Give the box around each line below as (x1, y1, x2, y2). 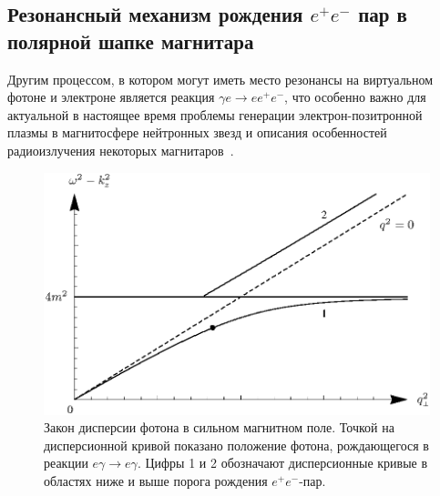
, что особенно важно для (284, 87, 426, 106)
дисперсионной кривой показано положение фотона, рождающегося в (44, 435, 429, 454)
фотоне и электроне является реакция (7, 87, 215, 106)
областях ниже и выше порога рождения (44, 471, 268, 490)
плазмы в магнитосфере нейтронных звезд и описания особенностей (7, 123, 387, 142)
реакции (44, 453, 88, 472)
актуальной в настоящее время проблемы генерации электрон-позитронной (7, 105, 423, 124)
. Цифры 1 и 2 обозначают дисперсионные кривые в (137, 453, 428, 472)
